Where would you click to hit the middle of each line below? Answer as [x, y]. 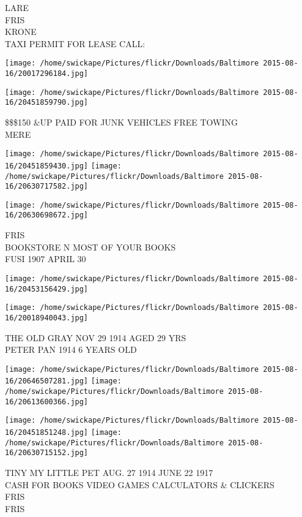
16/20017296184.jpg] [47, 74]
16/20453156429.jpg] [47, 289]
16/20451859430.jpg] [47, 166]
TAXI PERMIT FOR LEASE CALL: [75, 43]
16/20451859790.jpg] [47, 103]
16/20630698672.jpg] [47, 215]
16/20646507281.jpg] [47, 381]
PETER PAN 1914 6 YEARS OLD [71, 349]
